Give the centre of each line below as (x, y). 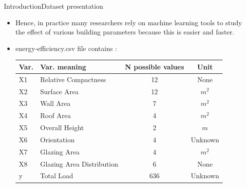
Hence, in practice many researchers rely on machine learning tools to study (129, 22)
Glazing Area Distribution (79, 163)
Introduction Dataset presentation (54, 6)
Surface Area (59, 91)
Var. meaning (63, 66)
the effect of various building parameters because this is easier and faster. (125, 32)
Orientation (57, 139)
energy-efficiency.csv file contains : (66, 48)
